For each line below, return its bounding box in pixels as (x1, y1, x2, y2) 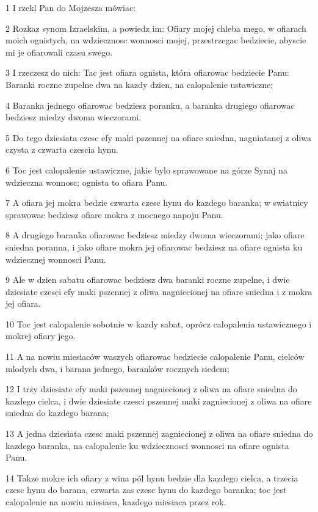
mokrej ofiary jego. (5, 329, 76, 342)
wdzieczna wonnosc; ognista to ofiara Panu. (5, 175, 168, 188)
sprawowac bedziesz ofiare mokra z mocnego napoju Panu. (5, 208, 223, 221)
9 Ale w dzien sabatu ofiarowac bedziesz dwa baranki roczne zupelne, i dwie (5, 273, 290, 286)
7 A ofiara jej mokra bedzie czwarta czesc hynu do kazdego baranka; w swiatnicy (5, 196, 308, 209)
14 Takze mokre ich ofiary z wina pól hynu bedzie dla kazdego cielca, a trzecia (5, 471, 298, 484)
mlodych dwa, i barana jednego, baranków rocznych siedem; (5, 362, 229, 375)
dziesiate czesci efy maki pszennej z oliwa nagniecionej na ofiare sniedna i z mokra (5, 285, 313, 298)
